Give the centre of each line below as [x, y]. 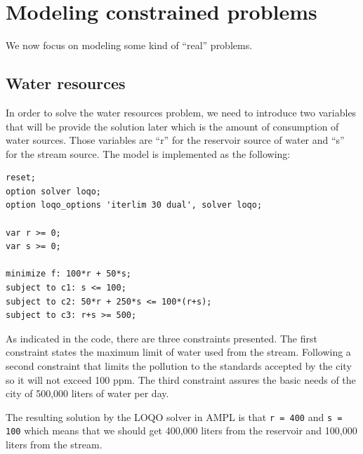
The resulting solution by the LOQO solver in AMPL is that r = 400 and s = [174, 416]
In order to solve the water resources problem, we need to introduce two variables [181, 112]
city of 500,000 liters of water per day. [87, 393]
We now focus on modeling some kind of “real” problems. [129, 45]
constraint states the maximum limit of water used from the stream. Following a [178, 352]
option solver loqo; [54, 191]
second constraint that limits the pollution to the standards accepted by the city [179, 366]
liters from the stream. [54, 445]
